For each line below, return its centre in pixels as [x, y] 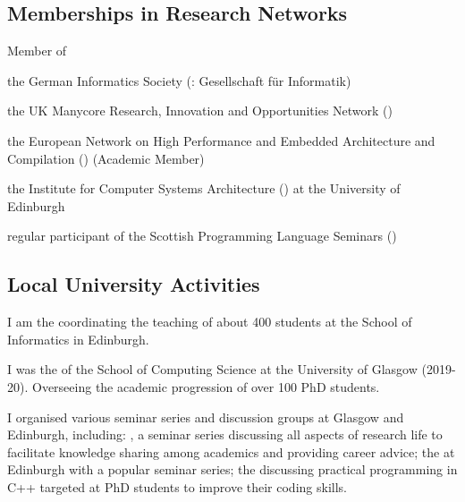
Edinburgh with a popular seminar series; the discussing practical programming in [232, 469]
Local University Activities [134, 284]
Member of [37, 51]
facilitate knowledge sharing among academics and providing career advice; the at [231, 451]
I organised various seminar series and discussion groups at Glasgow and [206, 417]
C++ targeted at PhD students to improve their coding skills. [177, 486]
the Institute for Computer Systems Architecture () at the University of [204, 188]
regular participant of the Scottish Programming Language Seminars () [202, 236]
